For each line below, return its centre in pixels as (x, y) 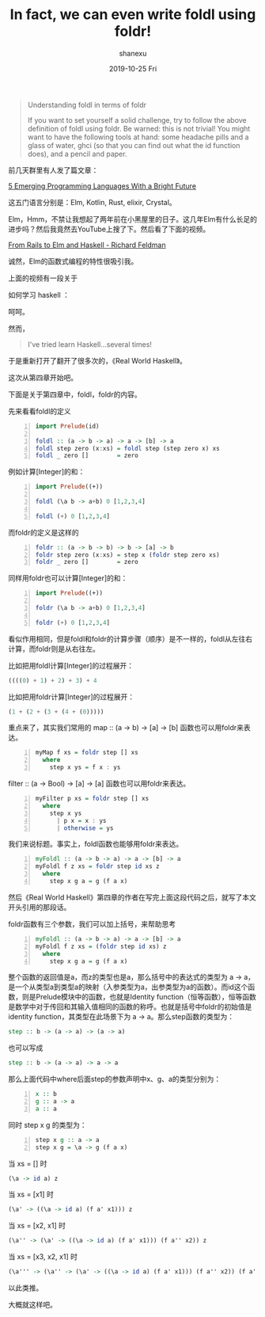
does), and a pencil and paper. (77, 154)
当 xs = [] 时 (28, 1163)
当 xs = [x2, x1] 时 (37, 1226)
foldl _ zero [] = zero (87, 456)
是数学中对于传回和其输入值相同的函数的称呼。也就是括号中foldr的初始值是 (130, 1007)
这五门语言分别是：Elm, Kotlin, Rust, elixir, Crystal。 (92, 202)
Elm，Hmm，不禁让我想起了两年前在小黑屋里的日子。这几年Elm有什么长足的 (133, 219)
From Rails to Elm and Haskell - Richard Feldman (87, 245)
